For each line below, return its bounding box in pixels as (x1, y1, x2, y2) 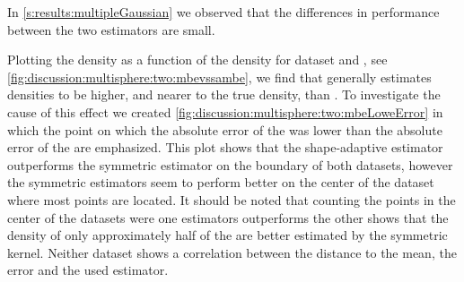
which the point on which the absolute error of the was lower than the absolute (7, 120, 442, 139)
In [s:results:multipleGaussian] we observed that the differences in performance (7, 3, 440, 21)
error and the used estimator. (7, 261, 169, 279)
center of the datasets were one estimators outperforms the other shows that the (7, 208, 449, 226)
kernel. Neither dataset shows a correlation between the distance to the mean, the (7, 243, 457, 261)
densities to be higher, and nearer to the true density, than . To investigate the (7, 85, 441, 104)
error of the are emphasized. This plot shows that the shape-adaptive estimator (7, 138, 443, 157)
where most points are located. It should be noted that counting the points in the (7, 190, 456, 209)
